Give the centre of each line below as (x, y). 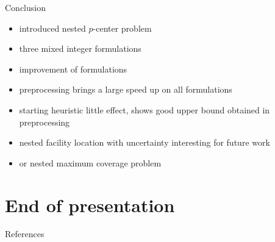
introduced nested (52, 28)
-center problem (122, 28)
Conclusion (25, 7)
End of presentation (90, 205)
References (25, 234)
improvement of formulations (73, 69)
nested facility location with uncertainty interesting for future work (145, 142)
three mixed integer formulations (80, 48)
